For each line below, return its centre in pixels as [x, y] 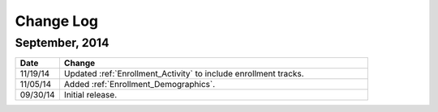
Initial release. [90, 95]
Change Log [57, 21]
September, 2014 [62, 43]
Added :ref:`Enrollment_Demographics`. [140, 85]
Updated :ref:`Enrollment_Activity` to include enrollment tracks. [184, 74]
